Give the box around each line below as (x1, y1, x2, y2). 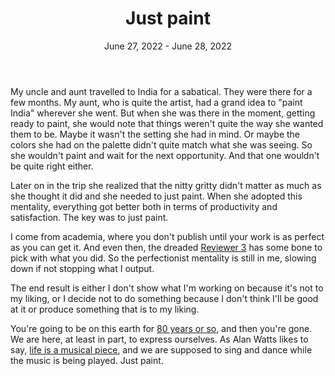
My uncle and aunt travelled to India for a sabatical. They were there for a (10, 85, 313, 97)
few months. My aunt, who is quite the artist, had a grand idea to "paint (10, 96, 303, 108)
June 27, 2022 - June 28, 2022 (103, 40, 233, 52)
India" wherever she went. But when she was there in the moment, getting (10, 107, 316, 119)
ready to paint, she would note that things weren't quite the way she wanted (10, 117, 324, 129)
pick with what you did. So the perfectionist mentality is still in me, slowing (10, 252, 317, 264)
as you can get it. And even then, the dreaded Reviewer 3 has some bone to (10, 241, 323, 253)
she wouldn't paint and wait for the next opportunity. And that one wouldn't (10, 149, 320, 161)
